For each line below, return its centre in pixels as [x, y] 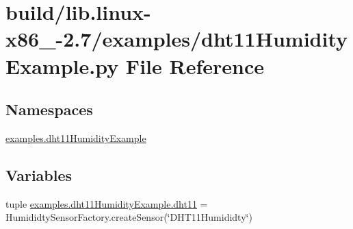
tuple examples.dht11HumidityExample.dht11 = [107, 203]
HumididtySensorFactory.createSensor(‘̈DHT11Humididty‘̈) [129, 217]
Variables [39, 174]
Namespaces [49, 109]
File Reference [195, 65]
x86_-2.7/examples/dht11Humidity [176, 39]
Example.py [62, 65]
